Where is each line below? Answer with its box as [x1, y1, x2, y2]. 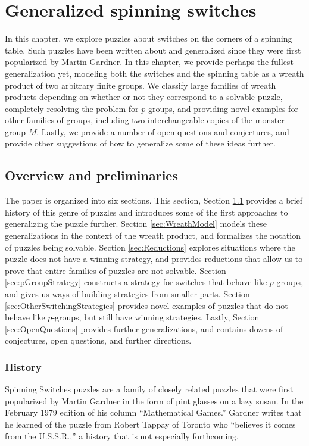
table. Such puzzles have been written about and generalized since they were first [5, 43, 301, 56]
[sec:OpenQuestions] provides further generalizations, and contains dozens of [5, 322, 283, 335]
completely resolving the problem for [5, 102, 139, 114]
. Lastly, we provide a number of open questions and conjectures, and [36, 125, 289, 138]
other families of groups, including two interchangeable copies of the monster [5, 114, 285, 126]
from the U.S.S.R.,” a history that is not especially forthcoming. [5, 429, 239, 442]
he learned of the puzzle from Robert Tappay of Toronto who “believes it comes [5, 417, 296, 430]
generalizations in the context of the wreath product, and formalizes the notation [5, 229, 301, 242]
